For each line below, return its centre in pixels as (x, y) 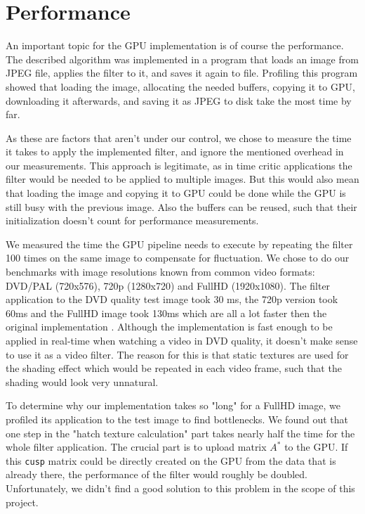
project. (22, 502)
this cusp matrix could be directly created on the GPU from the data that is (171, 460)
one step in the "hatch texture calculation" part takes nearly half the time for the (180, 433)
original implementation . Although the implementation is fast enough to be (169, 327)
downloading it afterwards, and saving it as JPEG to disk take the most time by (179, 100)
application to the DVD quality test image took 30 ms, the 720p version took (172, 299)
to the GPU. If (316, 447)
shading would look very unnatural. (82, 381)
